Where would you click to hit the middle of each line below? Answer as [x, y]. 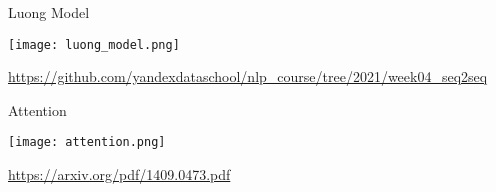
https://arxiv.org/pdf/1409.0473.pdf [119, 174]
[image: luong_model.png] [94, 44]
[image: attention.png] [87, 142]
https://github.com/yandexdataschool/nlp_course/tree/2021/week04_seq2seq [248, 76]
